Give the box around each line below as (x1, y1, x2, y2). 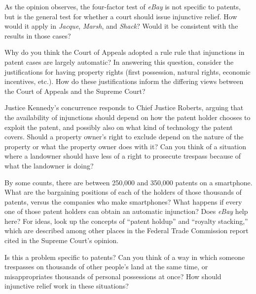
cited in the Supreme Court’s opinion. (4, 235, 119, 246)
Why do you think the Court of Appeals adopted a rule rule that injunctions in (4, 47, 245, 57)
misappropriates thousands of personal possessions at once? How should (4, 271, 221, 281)
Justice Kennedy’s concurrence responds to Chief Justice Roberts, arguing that (4, 102, 244, 113)
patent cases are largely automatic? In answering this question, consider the (4, 56, 234, 67)
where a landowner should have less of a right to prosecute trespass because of (4, 151, 241, 161)
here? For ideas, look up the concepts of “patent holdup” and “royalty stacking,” (4, 215, 248, 226)
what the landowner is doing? (4, 160, 94, 170)
